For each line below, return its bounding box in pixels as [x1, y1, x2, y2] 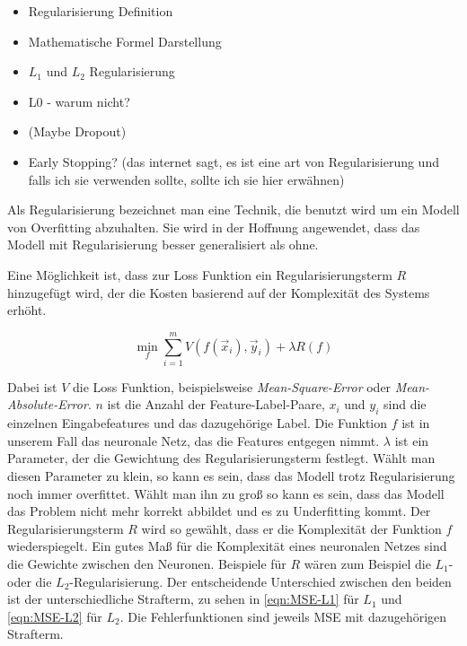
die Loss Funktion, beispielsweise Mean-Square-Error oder [73, 377, 392, 396]
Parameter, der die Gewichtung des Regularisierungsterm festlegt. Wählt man [7, 449, 436, 467]
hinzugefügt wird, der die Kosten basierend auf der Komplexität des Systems [7, 283, 430, 301]
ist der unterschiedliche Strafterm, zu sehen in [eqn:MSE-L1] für [7, 589, 359, 608]
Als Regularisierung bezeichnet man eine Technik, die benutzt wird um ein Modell [7, 200, 460, 219]
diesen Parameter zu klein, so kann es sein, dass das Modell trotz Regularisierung [7, 467, 455, 485]
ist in [401, 414, 430, 432]
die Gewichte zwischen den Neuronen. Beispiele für [7, 554, 286, 572]
